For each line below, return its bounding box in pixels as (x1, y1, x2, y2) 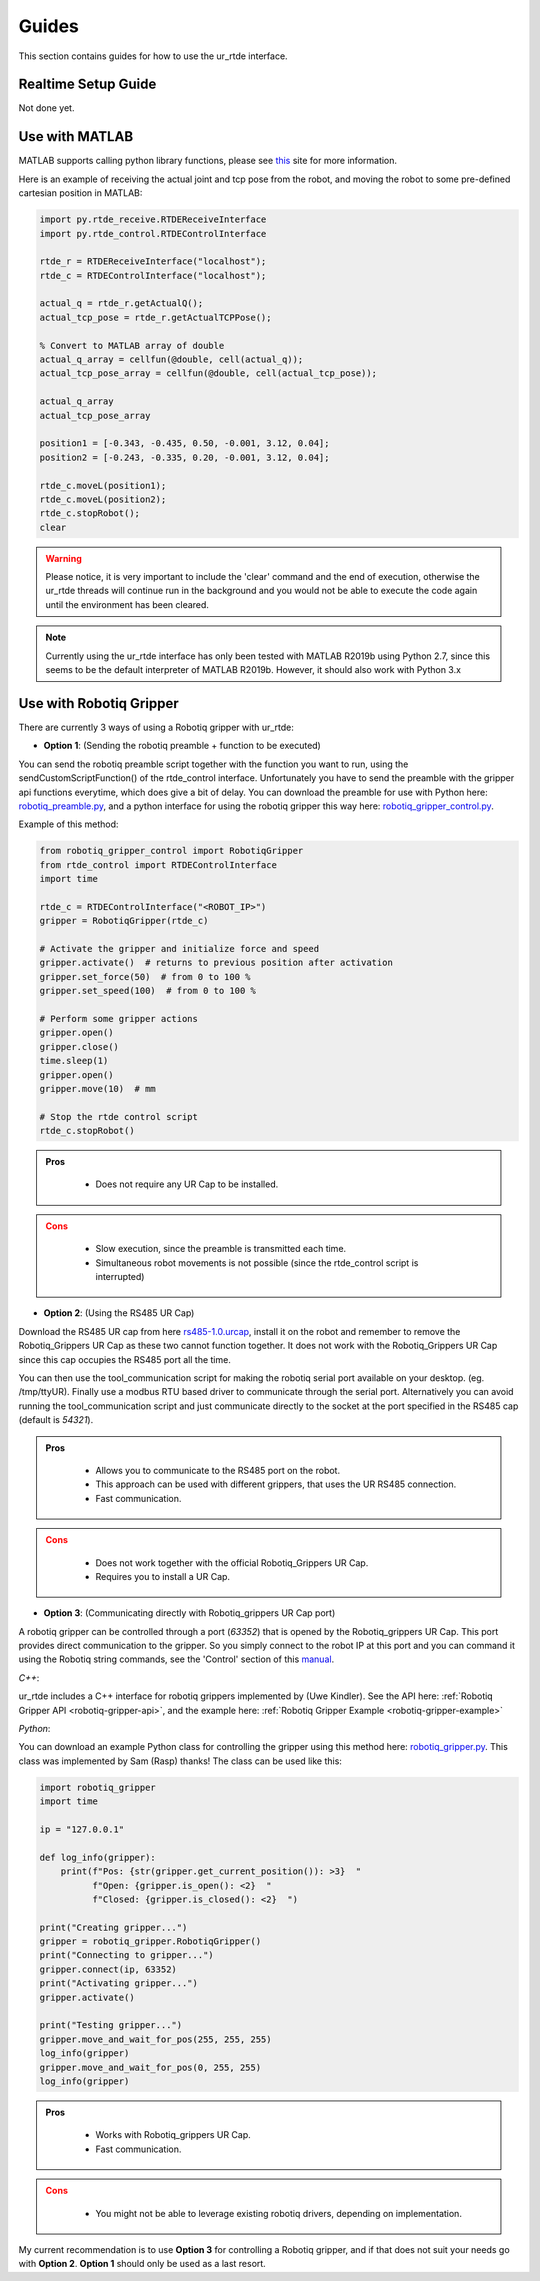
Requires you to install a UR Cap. (95, 1570, 230, 1582)
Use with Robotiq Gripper (18, 695, 179, 712)
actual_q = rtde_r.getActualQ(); (39, 298, 204, 309)
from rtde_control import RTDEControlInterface (39, 859, 277, 870)
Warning (45, 552, 82, 564)
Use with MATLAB (18, 128, 134, 145)
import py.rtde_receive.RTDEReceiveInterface (39, 214, 267, 225)
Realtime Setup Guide (18, 76, 157, 93)
